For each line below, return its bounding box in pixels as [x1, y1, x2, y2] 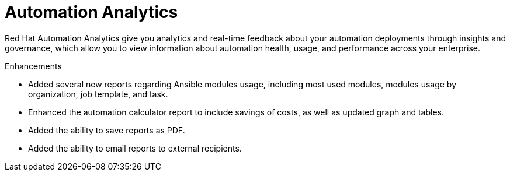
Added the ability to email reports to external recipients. [28, 143, 242, 153]
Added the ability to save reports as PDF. [28, 125, 185, 135]
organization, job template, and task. [28, 89, 168, 99]
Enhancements [5, 61, 62, 71]
